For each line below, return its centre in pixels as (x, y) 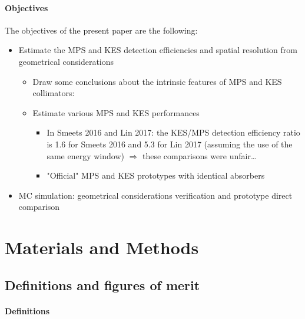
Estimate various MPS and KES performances (116, 112)
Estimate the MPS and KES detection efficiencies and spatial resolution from (158, 50)
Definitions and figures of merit (102, 285)
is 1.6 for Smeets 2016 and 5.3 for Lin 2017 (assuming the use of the (170, 144)
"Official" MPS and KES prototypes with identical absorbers (156, 175)
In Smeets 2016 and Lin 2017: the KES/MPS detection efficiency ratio (173, 132)
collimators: (54, 93)
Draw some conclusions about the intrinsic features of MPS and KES (157, 81)
